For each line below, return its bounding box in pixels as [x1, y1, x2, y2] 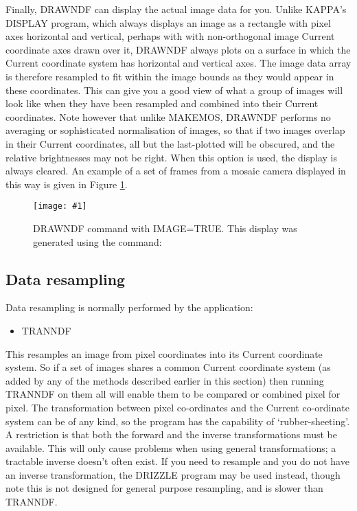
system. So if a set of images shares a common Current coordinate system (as [5, 360, 331, 374]
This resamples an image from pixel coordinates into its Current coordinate [5, 346, 323, 361]
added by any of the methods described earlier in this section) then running [5, 373, 324, 387]
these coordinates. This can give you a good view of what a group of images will [5, 82, 343, 97]
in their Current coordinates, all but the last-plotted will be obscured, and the [5, 136, 335, 150]
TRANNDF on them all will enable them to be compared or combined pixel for [5, 387, 341, 401]
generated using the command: [33, 234, 162, 249]
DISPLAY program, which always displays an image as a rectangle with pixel [5, 15, 331, 30]
